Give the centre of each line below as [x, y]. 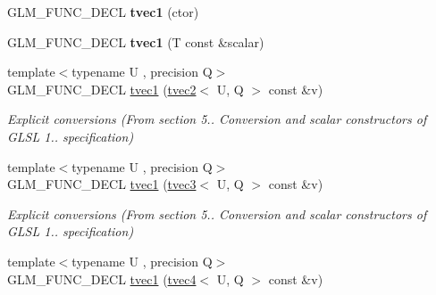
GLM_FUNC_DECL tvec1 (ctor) [103, 12]
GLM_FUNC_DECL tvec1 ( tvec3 [102, 184]
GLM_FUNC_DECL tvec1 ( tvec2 [102, 89]
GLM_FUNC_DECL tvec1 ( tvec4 [102, 279]
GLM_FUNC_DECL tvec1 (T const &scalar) [136, 41]
